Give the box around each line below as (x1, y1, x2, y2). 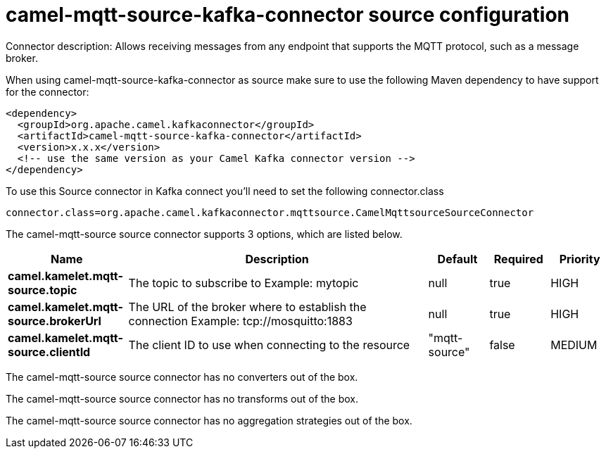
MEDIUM (550, 337, 598, 352)
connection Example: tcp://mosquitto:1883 (128, 313, 353, 328)
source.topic (8, 282, 77, 297)
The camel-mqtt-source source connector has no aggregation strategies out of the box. (6, 414, 412, 427)
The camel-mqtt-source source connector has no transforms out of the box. (6, 392, 359, 405)
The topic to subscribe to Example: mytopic (128, 275, 359, 290)
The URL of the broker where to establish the (128, 299, 367, 314)
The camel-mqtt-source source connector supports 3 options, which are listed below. (6, 227, 403, 240)
